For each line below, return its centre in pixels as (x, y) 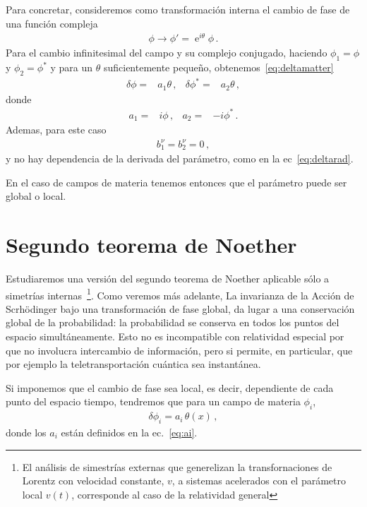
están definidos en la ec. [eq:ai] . (129, 432)
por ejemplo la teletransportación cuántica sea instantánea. (133, 364)
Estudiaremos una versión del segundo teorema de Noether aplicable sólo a (168, 278)
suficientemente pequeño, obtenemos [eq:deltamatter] (218, 67)
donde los (26, 432)
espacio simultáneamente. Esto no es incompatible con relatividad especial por (175, 336)
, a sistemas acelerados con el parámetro (259, 481)
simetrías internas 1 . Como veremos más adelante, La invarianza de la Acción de (180, 294)
